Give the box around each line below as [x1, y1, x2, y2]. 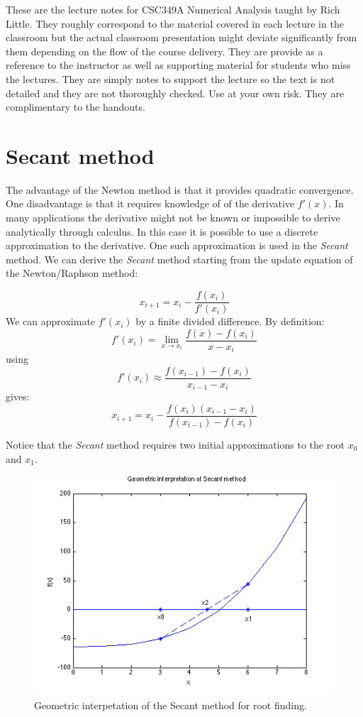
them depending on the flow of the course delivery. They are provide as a [6, 43, 323, 58]
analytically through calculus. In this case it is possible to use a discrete [6, 224, 318, 239]
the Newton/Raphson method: [6, 266, 138, 280]
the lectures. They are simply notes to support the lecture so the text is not [6, 71, 335, 86]
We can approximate [6, 314, 96, 329]
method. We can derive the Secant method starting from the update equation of [6, 251, 353, 266]
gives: [6, 389, 30, 404]
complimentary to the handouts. [6, 99, 145, 114]
